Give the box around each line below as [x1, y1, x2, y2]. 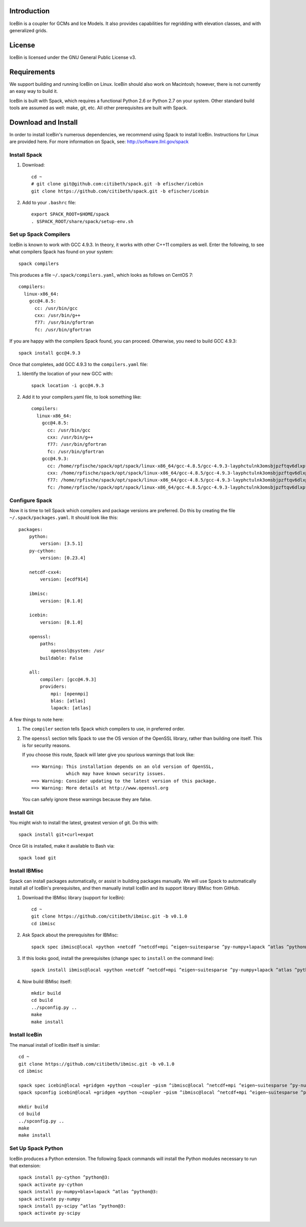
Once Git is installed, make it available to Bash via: [9, 843, 115, 849]
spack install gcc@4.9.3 [18, 350, 81, 356]
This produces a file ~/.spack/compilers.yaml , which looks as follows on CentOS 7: [9, 272, 193, 278]
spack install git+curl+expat [18, 831, 94, 837]
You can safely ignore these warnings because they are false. [22, 797, 152, 803]
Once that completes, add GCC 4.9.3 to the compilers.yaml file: [9, 361, 148, 367]
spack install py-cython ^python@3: [18, 1174, 110, 1181]
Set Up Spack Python [9, 1145, 63, 1152]
